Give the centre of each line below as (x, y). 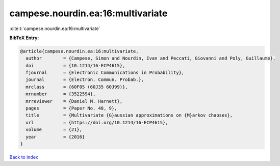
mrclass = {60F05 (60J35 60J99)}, (77, 87)
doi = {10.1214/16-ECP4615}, (75, 65)
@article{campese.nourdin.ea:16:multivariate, (79, 51)
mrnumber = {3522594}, (61, 94)
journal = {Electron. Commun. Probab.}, (85, 80)
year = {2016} (55, 137)
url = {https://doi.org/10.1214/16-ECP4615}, (97, 122)
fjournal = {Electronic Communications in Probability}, (105, 73)
